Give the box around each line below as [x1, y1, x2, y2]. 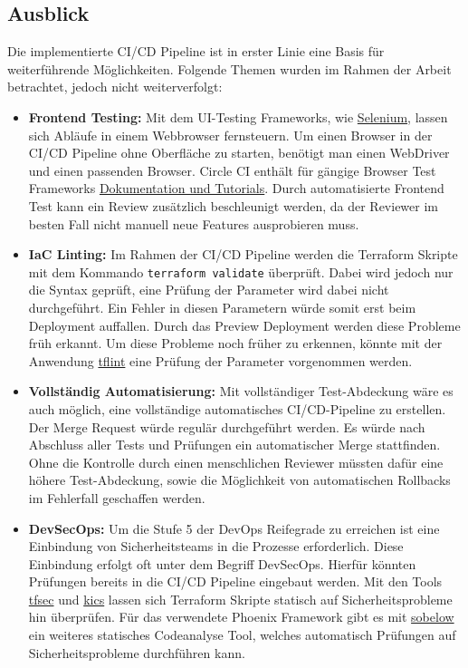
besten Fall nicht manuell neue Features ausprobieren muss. [28, 214, 359, 233]
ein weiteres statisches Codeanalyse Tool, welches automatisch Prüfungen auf [28, 625, 456, 644]
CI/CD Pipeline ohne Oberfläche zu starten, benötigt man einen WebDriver [28, 143, 450, 162]
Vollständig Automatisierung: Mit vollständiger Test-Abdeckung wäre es [28, 382, 454, 401]
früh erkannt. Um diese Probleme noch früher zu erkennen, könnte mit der [28, 334, 443, 353]
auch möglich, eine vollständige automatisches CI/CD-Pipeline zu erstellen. [28, 399, 446, 418]
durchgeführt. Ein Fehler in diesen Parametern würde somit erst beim [28, 297, 416, 316]
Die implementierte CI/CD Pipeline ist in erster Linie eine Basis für [7, 42, 385, 61]
